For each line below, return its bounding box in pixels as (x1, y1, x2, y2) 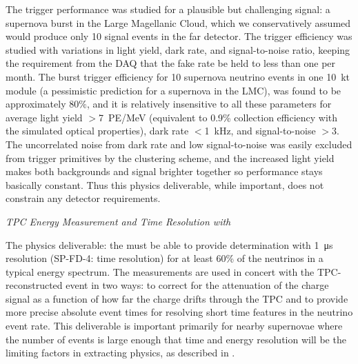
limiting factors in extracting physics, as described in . (6, 345, 235, 360)
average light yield (6, 110, 83, 124)
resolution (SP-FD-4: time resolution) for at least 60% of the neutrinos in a (6, 251, 324, 265)
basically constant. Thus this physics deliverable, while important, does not (6, 177, 324, 192)
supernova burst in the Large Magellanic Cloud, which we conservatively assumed (6, 15, 351, 30)
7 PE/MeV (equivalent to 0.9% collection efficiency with (98, 110, 338, 124)
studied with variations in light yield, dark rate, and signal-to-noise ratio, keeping (6, 42, 350, 57)
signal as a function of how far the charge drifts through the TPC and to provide (6, 291, 348, 305)
